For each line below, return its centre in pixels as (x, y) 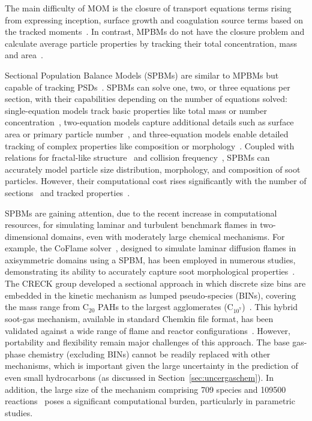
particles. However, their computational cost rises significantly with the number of (156, 181)
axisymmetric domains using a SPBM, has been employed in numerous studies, (150, 259)
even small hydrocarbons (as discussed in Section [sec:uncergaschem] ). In (139, 377)
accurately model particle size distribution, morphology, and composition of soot (153, 169)
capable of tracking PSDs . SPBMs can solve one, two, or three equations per (148, 87)
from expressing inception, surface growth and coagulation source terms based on (154, 19)
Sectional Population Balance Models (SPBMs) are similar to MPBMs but (142, 75)
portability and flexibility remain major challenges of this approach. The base (147, 342)
